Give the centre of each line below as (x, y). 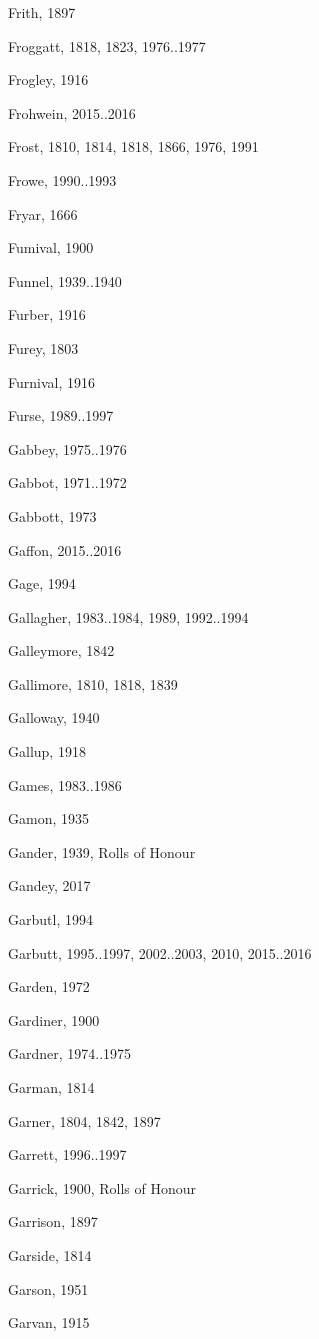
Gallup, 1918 (47, 751)
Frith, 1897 (42, 12)
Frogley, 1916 (48, 79)
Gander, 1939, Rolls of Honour (102, 851)
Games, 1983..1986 (65, 784)
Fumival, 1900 (51, 247)
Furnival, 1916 (51, 381)
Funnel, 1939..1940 (65, 280)
